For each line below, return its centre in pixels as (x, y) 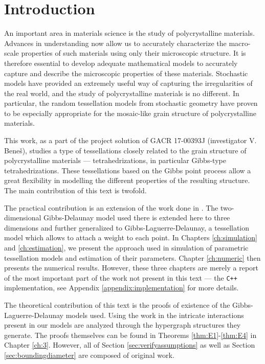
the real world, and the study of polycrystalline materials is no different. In (122, 93)
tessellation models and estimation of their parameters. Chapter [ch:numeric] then (132, 257)
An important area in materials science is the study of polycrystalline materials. (129, 33)
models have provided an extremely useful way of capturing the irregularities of (128, 83)
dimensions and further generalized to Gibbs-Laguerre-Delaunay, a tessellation (127, 227)
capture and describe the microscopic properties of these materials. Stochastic (126, 73)
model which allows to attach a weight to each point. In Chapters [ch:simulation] (131, 237)
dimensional (23, 218)
